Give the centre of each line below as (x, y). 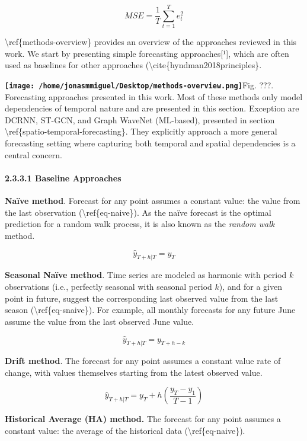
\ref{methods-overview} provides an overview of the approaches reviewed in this (151, 42)
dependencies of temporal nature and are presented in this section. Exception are (152, 108)
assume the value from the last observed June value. (100, 321)
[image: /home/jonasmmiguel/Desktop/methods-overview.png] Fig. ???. (139, 84)
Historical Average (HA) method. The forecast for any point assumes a (143, 419)
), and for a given (250, 286)
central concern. (33, 154)
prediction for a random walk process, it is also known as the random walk (140, 224)
